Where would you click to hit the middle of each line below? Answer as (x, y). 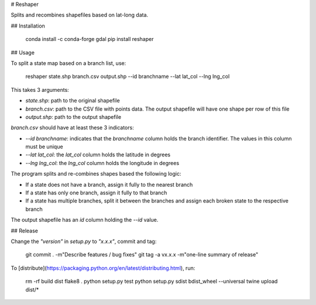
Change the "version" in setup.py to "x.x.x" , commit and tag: (84, 241)
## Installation (28, 26)
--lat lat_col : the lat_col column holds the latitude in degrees (98, 155)
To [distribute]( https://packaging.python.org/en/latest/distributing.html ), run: (103, 268)
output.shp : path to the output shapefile (73, 116)
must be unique (44, 147)
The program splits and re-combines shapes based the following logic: (96, 174)
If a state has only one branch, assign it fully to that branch (96, 193)
